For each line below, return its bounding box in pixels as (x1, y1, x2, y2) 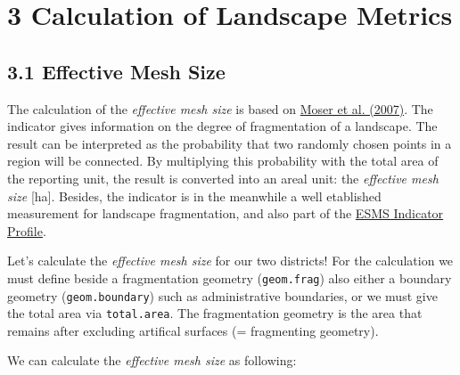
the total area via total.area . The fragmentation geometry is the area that (7, 304, 423, 322)
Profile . (7, 221, 46, 240)
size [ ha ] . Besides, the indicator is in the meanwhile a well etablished (7, 186, 382, 205)
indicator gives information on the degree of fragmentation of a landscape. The (7, 117, 438, 135)
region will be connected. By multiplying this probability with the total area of (7, 151, 439, 170)
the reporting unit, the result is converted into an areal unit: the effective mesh (7, 168, 439, 187)
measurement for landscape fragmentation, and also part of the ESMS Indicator (7, 204, 444, 223)
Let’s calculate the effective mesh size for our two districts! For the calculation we (7, 251, 454, 270)
